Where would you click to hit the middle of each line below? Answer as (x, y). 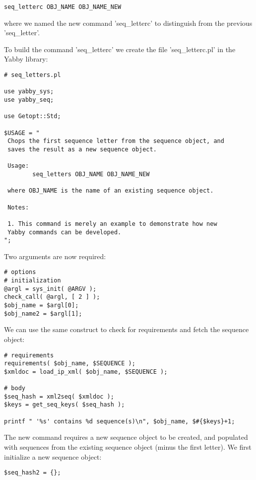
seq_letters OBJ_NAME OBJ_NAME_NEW (91, 174)
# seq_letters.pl (32, 75)
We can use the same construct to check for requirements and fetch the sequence (127, 329)
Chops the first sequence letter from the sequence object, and (116, 141)
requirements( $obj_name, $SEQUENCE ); (70, 364)
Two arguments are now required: (55, 256)
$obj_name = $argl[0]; (41, 306)
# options (20, 272)
